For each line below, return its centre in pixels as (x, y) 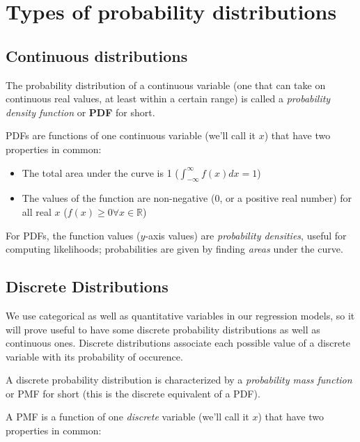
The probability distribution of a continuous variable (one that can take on (166, 85)
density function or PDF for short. (80, 112)
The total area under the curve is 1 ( (100, 172)
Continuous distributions (97, 55)
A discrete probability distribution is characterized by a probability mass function (179, 380)
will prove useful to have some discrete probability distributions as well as (163, 329)
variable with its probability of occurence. (94, 356)
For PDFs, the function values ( (73, 235)
